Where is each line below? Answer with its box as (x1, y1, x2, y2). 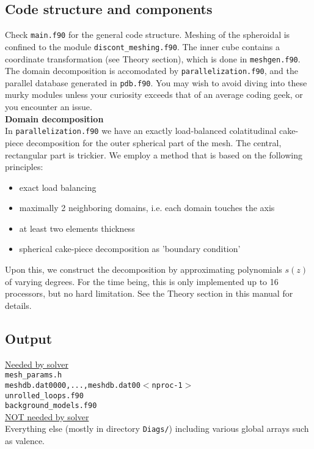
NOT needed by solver (5, 410, 89, 423)
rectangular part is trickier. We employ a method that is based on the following (5, 148, 302, 161)
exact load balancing (19, 180, 97, 193)
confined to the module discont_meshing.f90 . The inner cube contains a (5, 40, 280, 53)
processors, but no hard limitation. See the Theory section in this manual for (5, 287, 293, 300)
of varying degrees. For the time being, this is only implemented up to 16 (5, 275, 279, 288)
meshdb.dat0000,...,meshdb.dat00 (5, 380, 141, 390)
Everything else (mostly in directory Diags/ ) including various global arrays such (5, 422, 309, 435)
